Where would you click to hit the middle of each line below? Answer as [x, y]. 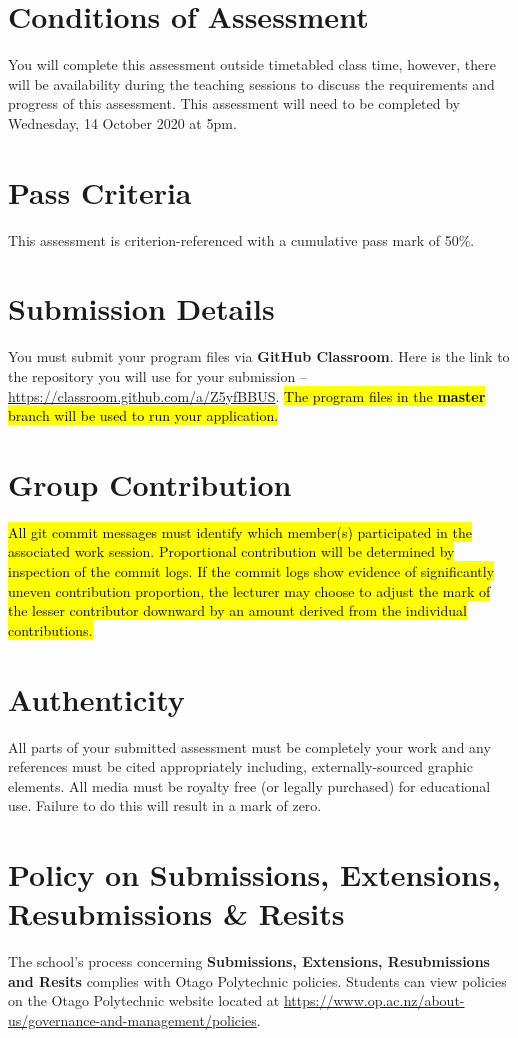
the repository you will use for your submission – [157, 375]
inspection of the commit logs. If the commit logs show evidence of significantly [251, 571]
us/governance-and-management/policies [132, 1020]
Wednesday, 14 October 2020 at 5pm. [122, 122]
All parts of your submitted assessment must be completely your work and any [249, 746]
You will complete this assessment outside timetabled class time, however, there [252, 64]
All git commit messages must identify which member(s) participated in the [240, 531]
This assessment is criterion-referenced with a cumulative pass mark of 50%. [241, 239]
